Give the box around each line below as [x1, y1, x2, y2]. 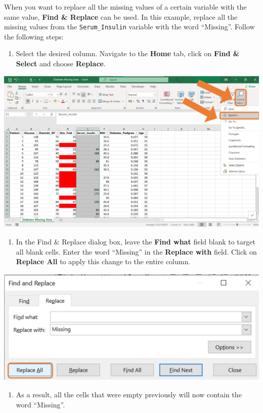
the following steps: [4, 31, 64, 42]
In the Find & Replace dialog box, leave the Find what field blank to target [16, 236, 255, 246]
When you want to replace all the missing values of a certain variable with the [4, 2, 247, 12]
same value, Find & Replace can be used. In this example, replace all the [4, 11, 238, 22]
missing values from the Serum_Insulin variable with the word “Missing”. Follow [4, 21, 255, 32]
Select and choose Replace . [16, 58, 106, 69]
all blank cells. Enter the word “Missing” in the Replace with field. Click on [16, 246, 257, 257]
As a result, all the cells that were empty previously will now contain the [16, 389, 242, 399]
